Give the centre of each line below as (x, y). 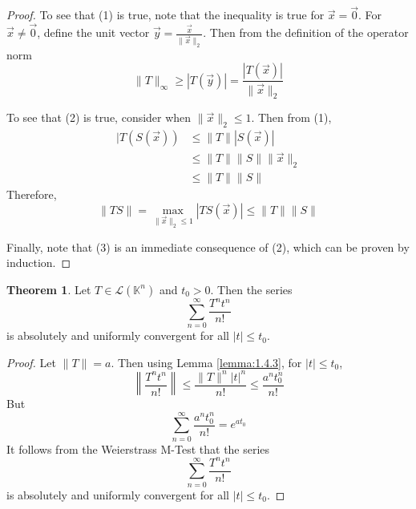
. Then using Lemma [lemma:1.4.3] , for (206, 362)
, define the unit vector (93, 32)
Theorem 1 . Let (49, 289)
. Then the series (251, 289)
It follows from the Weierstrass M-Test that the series (138, 448)
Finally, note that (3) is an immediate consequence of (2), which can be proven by (208, 246)
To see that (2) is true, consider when (99, 117)
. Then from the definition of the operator (306, 32)
